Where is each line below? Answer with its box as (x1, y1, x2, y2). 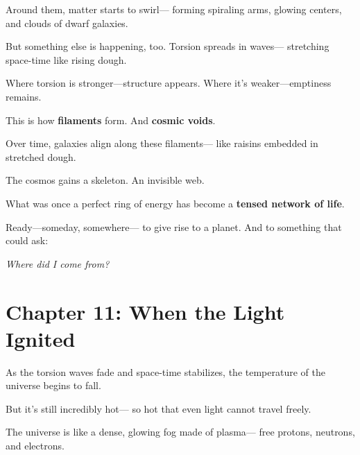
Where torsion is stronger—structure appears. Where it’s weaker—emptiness (6, 76, 332, 90)
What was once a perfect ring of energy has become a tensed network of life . (6, 196, 345, 210)
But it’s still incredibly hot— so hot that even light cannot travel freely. (6, 401, 311, 415)
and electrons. (6, 438, 65, 452)
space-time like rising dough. (6, 52, 127, 67)
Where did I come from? (6, 256, 110, 271)
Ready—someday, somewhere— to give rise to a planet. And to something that (6, 219, 342, 234)
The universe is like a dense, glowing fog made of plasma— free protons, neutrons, (6, 424, 355, 439)
